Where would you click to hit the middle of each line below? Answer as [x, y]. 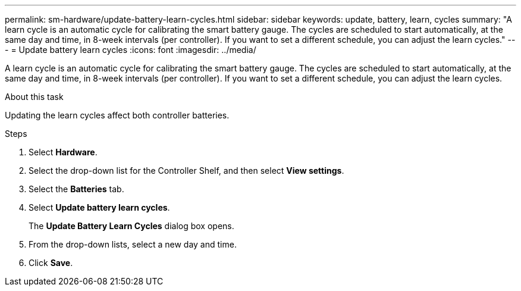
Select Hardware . [63, 152]
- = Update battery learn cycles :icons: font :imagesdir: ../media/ [131, 50]
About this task [34, 97]
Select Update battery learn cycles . [99, 207]
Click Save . [51, 263]
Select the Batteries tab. [76, 189]
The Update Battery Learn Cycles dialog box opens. [131, 226]
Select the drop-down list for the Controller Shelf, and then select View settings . [186, 170]
